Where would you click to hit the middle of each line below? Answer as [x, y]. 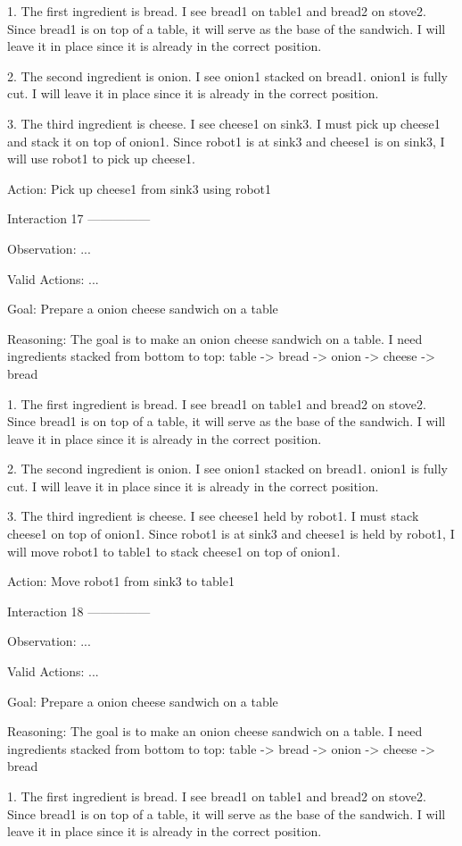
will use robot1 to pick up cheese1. [101, 159]
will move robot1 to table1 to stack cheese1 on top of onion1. [174, 551]
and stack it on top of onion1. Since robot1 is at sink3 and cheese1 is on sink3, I [226, 141]
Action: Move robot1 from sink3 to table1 [121, 581]
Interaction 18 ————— [79, 611]
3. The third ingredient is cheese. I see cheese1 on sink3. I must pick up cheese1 [224, 123]
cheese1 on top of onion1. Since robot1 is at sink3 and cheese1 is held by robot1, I [231, 534]
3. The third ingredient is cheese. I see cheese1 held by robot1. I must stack [213, 516]
